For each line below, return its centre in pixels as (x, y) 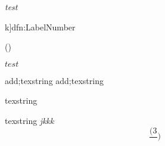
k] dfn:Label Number (40, 27)
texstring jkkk (29, 120)
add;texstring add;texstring (54, 80)
